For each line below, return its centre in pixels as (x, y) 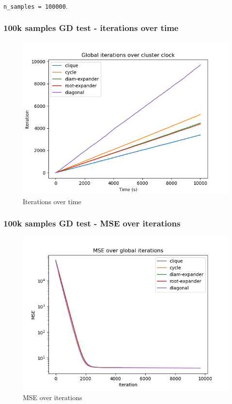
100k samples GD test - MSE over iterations (92, 223)
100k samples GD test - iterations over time (91, 27)
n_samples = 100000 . (36, 6)
